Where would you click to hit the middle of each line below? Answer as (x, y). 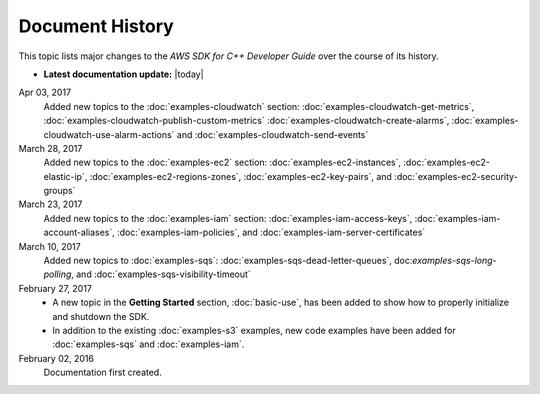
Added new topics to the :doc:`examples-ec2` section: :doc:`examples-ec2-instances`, (222, 162)
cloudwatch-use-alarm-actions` (109, 134)
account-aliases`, (79, 232)
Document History (96, 26)
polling (57, 274)
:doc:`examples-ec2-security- (456, 176)
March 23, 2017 (50, 204)
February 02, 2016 (56, 358)
